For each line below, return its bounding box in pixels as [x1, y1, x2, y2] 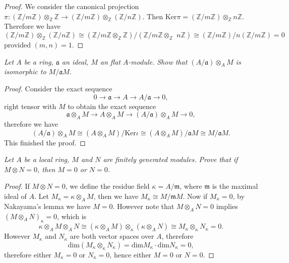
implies [216, 200, 238, 211]
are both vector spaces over [70, 231, 154, 241]
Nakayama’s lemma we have [4, 200, 91, 211]
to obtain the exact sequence [68, 100, 156, 111]
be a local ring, [24, 154, 70, 165]
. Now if [183, 190, 208, 201]
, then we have [93, 190, 139, 201]
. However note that [112, 200, 175, 211]
